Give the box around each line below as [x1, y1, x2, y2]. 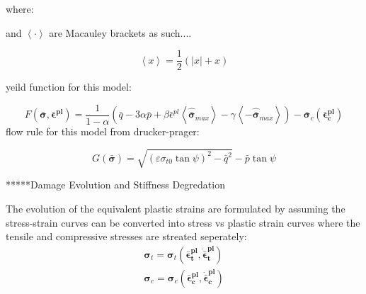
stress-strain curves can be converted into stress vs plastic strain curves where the [6, 215, 360, 230]
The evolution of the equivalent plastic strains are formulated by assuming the [6, 201, 345, 216]
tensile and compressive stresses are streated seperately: [6, 229, 247, 244]
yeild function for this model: [6, 79, 132, 94]
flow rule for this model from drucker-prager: [6, 124, 200, 139]
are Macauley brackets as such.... [49, 25, 192, 40]
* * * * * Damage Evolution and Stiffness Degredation [6, 177, 225, 192]
